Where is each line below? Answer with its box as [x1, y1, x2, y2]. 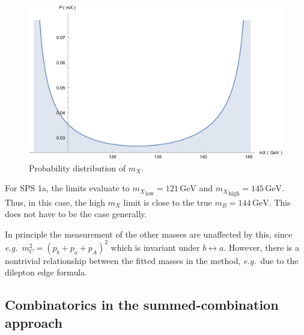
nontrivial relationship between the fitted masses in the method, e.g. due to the [5, 254, 299, 266]
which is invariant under [111, 241, 200, 253]
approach [5, 313, 62, 331]
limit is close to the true [123, 195, 212, 208]
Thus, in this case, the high [5, 195, 106, 208]
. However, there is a [223, 241, 300, 253]
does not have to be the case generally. [5, 207, 147, 220]
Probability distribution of [29, 161, 126, 174]
